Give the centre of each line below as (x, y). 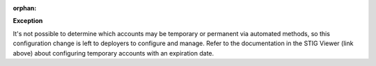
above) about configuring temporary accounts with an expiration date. (113, 53)
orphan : (25, 8)
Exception (28, 21)
